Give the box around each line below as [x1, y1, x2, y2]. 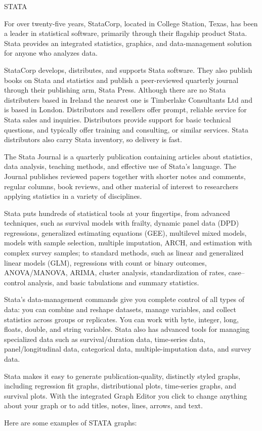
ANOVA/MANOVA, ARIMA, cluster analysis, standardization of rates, [4, 267, 226, 278]
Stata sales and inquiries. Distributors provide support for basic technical [4, 114, 231, 124]
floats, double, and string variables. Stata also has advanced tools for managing [4, 324, 250, 334]
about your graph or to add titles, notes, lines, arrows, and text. [4, 400, 203, 411]
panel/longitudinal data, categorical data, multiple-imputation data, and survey [4, 343, 251, 354]
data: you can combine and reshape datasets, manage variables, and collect [4, 304, 236, 315]
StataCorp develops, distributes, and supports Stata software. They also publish [4, 64, 252, 75]
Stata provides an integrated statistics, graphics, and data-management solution [4, 37, 252, 48]
